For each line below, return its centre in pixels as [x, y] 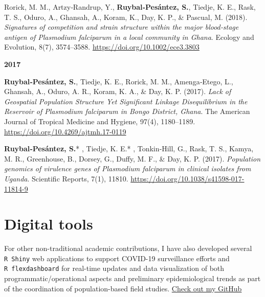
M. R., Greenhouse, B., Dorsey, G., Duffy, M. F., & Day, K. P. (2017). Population [132, 158]
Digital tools [49, 224]
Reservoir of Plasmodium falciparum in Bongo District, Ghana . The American [127, 111]
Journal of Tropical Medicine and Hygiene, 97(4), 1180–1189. [100, 121]
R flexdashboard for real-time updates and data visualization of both [114, 268]
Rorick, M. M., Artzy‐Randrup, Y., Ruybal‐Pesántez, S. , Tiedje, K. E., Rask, [130, 7]
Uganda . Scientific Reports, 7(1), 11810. [66, 178]
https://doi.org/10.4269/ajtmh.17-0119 [65, 131]
